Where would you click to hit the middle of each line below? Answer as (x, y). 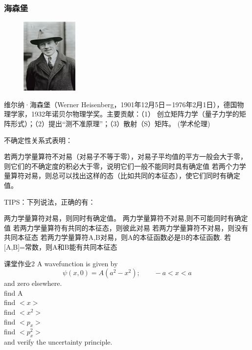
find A (13, 292)
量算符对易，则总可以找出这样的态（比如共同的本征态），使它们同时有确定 (122, 175)
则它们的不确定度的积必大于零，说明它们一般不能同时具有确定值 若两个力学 (125, 166)
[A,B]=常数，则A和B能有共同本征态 (61, 246)
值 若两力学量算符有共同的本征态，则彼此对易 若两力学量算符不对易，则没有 (126, 227)
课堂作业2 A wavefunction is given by (61, 263)
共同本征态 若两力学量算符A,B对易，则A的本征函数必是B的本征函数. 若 (117, 237)
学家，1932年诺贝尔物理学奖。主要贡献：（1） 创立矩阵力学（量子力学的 (125, 114)
